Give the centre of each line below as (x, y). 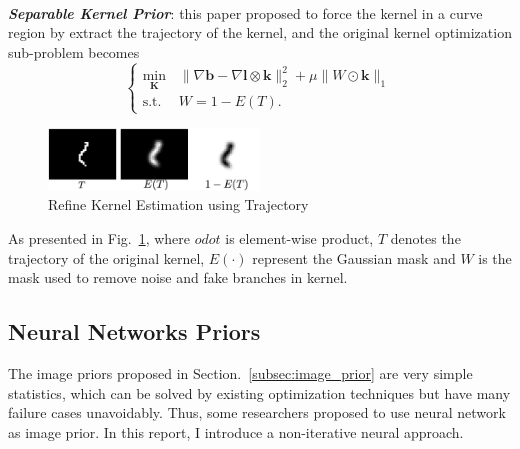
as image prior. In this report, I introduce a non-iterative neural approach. (236, 431)
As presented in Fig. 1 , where (99, 237)
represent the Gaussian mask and (354, 257)
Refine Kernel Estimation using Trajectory (178, 204)
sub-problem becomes (74, 51)
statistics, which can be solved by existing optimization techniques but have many (259, 392)
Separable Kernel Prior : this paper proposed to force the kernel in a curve (245, 12)
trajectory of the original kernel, (106, 257)
